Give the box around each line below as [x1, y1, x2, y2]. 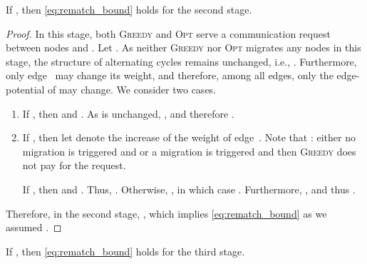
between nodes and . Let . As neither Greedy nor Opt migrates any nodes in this [6, 40, 361, 55]
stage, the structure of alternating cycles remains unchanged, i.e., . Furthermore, [6, 54, 357, 68]
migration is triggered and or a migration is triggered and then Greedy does [22, 143, 356, 158]
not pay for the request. [22, 158, 126, 173]
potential [6, 81, 45, 96]
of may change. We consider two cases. [48, 81, 217, 96]
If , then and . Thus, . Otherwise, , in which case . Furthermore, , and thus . [22, 181, 356, 196]
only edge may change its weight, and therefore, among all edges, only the [6, 68, 334, 83]
